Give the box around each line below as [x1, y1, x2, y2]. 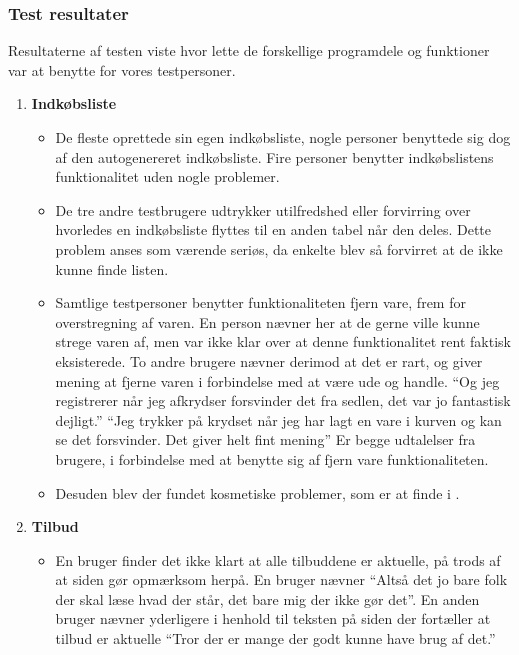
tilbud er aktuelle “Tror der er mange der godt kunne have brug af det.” [55, 628, 496, 649]
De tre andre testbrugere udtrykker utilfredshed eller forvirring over [55, 199, 471, 220]
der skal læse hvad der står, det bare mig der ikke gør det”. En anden [55, 588, 480, 609]
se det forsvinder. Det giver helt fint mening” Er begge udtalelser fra [55, 429, 476, 450]
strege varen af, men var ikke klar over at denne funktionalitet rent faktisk [55, 331, 511, 352]
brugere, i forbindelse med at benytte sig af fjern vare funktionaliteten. [55, 448, 489, 469]
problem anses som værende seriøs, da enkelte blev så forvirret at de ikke [55, 238, 503, 259]
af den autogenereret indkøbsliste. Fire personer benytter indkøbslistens [55, 146, 494, 167]
